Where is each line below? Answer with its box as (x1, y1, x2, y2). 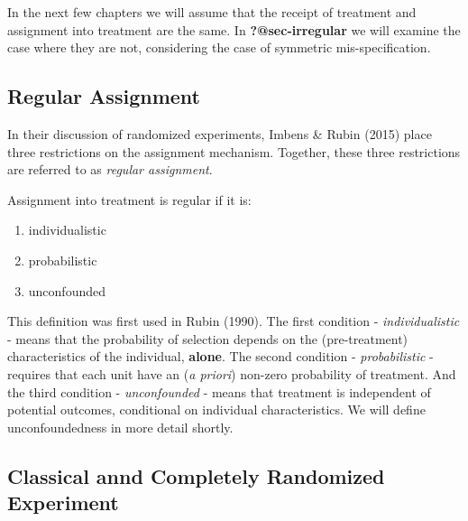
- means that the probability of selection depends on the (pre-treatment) (7, 329, 408, 348)
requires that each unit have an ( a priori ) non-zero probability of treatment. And (7, 364, 456, 383)
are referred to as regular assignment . (7, 160, 213, 179)
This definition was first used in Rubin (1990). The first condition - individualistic (7, 312, 460, 330)
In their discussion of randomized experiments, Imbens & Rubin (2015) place (7, 124, 432, 143)
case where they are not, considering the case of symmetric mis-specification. (7, 38, 431, 57)
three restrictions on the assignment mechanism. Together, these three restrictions (7, 142, 461, 161)
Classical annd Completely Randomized (7, 461, 385, 489)
